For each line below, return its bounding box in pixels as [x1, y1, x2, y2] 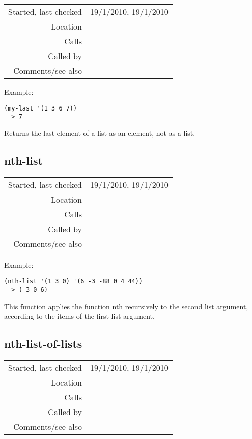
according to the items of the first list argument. [4, 311, 155, 321]
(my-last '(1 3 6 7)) [4, 104, 77, 112]
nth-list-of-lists [4, 336, 82, 351]
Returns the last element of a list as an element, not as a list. [4, 127, 195, 138]
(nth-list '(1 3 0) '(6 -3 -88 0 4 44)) [4, 278, 143, 285]
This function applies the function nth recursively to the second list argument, [4, 300, 248, 311]
